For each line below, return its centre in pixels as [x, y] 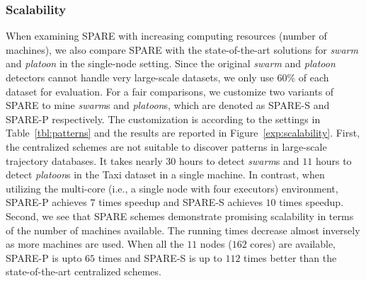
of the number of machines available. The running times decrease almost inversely [183, 230]
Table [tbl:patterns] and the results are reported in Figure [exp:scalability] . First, [183, 133]
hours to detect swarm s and [239, 160]
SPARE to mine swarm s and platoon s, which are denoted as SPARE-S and [168, 105]
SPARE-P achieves [46, 202]
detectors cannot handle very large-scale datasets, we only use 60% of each [167, 77]
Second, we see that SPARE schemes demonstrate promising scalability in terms [180, 216]
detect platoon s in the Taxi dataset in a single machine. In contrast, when [165, 174]
